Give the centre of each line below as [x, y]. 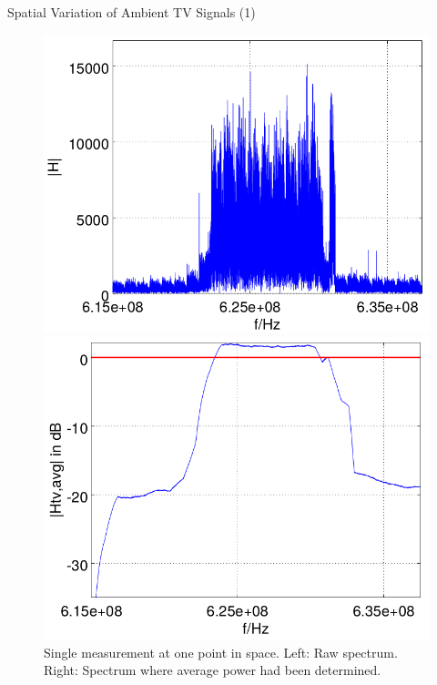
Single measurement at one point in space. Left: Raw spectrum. [221, 652]
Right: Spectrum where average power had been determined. [213, 670]
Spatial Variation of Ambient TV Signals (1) [132, 12]
